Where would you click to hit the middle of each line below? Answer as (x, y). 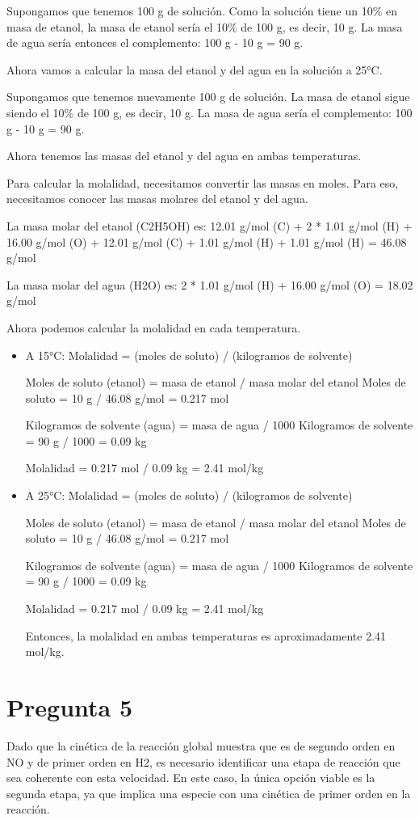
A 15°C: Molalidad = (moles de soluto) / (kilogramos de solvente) (189, 355)
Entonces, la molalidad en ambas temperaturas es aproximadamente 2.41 (206, 635)
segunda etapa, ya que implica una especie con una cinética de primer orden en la (209, 793)
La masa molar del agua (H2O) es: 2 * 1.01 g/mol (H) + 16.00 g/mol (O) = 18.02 (210, 284)
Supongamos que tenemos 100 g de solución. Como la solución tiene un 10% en (202, 11)
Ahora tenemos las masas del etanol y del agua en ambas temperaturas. (184, 156)
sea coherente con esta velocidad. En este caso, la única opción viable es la (191, 778)
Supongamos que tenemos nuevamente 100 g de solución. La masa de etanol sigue (208, 97)
